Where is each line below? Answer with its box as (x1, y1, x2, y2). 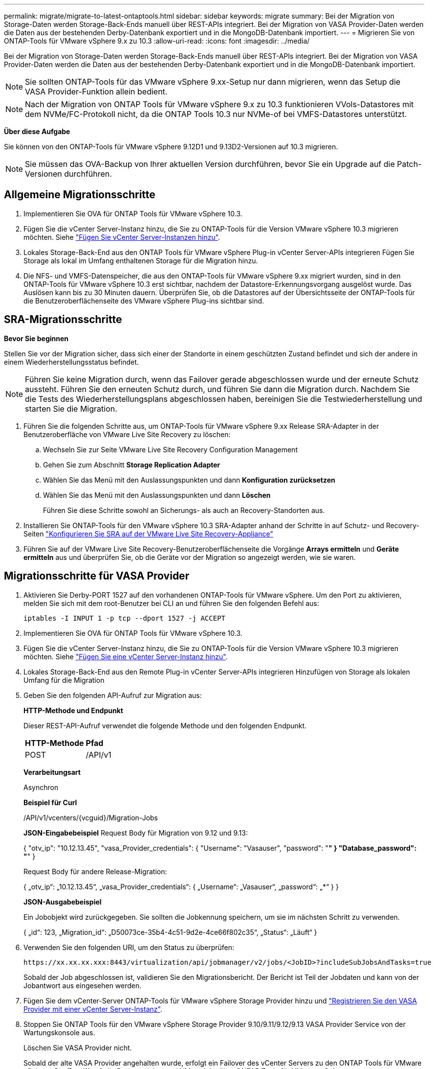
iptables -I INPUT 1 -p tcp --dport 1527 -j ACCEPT (23, 614, 226, 622)
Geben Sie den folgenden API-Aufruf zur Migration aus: (23, 691, 202, 699)
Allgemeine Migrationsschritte (4, 188, 155, 201)
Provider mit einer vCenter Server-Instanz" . (23, 1004, 162, 1013)
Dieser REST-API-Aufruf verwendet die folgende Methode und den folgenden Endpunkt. (23, 721, 307, 730)
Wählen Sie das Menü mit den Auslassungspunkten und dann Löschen (43, 490, 271, 499)
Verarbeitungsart (23, 767, 81, 776)
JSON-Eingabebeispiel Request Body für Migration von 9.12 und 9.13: (23, 828, 248, 837)
